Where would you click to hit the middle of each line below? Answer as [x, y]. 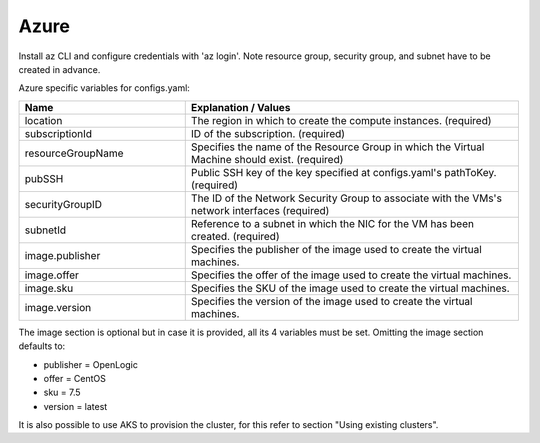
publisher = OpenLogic [91, 364]
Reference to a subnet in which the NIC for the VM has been [332, 223]
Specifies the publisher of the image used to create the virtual [336, 249]
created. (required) [235, 236]
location [43, 120]
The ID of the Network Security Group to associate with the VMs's [346, 198]
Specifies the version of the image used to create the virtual [331, 301]
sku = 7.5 [62, 392]
